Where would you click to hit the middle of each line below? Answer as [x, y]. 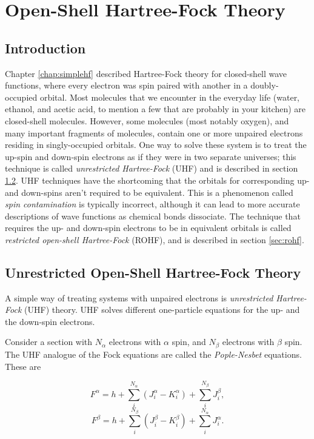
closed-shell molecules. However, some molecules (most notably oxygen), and [147, 120]
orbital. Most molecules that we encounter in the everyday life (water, [170, 97]
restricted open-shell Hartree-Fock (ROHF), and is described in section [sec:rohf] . [155, 239]
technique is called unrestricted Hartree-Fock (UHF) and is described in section [152, 168]
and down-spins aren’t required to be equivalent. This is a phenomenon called [149, 192]
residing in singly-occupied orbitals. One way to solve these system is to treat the [156, 145]
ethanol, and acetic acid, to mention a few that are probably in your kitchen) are [155, 109]
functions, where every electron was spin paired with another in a [126, 85]
